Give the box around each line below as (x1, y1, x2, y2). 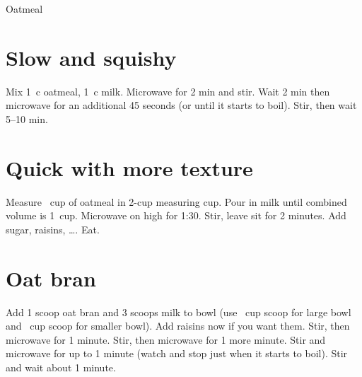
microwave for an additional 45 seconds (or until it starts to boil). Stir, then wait (6, 98, 357, 112)
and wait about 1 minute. (6, 359, 116, 374)
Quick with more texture (6, 153, 253, 182)
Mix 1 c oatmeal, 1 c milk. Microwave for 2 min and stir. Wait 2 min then (6, 83, 330, 98)
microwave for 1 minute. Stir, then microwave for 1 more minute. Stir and (6, 332, 326, 347)
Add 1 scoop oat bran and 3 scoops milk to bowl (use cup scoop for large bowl (6, 304, 351, 319)
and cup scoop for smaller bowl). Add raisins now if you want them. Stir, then (6, 318, 350, 333)
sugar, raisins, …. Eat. (6, 221, 100, 236)
